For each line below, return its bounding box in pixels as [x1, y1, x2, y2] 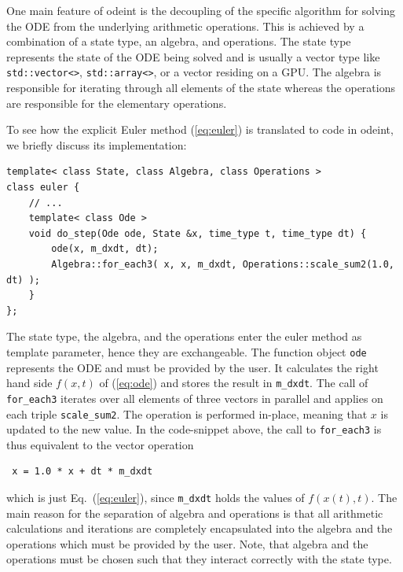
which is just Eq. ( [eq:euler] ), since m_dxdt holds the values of [6, 489, 305, 505]
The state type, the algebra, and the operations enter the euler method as [6, 328, 362, 345]
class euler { [6, 182, 80, 193]
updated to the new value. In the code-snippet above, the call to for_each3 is [6, 421, 382, 437]
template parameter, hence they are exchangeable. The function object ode [6, 343, 367, 360]
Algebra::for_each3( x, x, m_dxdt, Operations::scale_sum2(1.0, [51, 258, 394, 270]
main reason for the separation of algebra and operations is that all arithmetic [6, 504, 383, 521]
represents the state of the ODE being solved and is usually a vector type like [6, 48, 380, 65]
